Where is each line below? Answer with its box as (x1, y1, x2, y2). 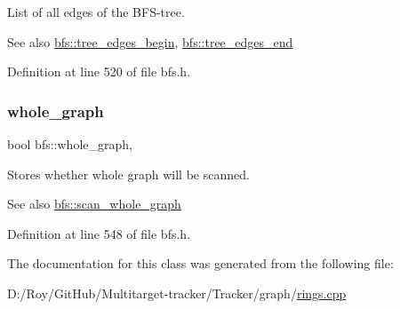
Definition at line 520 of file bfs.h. (7, 62, 191, 81)
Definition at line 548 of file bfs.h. (7, 224, 191, 242)
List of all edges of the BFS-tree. (7, 3, 185, 20)
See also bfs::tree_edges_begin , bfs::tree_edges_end (7, 32, 293, 51)
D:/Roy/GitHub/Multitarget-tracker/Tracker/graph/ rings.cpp (7, 283, 347, 302)
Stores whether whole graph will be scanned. (7, 164, 250, 183)
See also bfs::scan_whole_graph (7, 194, 181, 213)
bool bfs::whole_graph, (7, 135, 132, 153)
